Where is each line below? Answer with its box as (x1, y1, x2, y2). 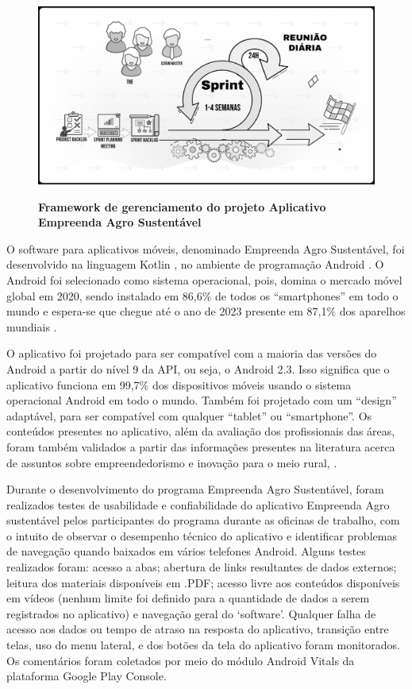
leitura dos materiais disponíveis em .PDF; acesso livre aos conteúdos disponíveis (6, 574, 400, 590)
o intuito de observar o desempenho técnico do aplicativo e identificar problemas (6, 527, 397, 544)
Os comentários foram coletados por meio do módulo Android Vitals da (6, 652, 355, 668)
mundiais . (6, 318, 57, 335)
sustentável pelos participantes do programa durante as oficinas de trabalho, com (6, 512, 400, 528)
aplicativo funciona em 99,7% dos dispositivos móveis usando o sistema (6, 376, 352, 393)
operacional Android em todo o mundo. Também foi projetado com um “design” (6, 392, 397, 408)
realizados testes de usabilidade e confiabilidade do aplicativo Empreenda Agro (6, 496, 390, 513)
